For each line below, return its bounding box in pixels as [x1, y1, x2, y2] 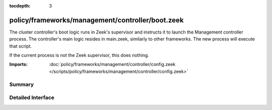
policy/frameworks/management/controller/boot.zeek [9, 15, 184, 24]
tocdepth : [9, 3, 31, 8]
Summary [9, 80, 34, 87]
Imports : [9, 61, 28, 67]
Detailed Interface [9, 94, 55, 101]
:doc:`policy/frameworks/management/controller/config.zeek [49, 61, 176, 67]
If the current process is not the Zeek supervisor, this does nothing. [9, 52, 150, 58]
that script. [9, 43, 32, 49]
